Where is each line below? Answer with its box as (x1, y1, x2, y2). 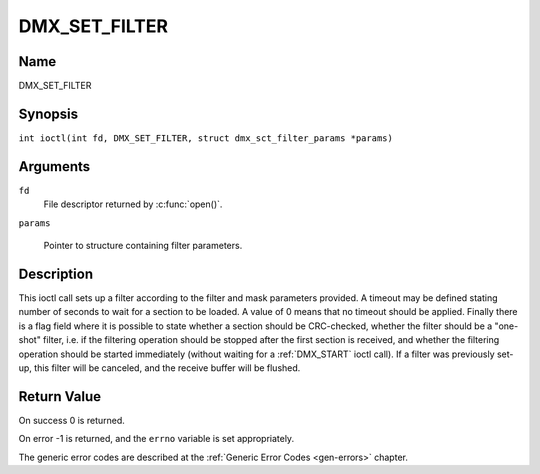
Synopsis (18, 105, 79, 122)
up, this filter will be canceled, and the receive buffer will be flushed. (18, 361, 301, 374)
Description (18, 265, 94, 282)
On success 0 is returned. (18, 414, 125, 426)
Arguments (18, 158, 91, 175)
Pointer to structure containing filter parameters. (43, 240, 243, 252)
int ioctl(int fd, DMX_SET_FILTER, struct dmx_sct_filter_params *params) (18, 132, 394, 144)
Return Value (18, 388, 102, 405)
